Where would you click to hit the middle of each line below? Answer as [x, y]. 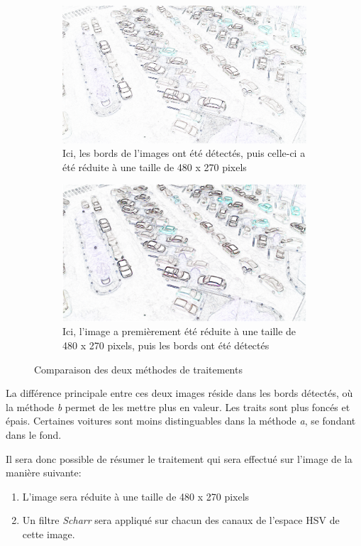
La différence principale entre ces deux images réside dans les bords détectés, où [179, 393]
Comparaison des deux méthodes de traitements [138, 369]
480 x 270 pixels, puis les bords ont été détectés [166, 345]
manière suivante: [44, 473]
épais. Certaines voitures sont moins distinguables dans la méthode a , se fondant [181, 421]
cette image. [49, 534]
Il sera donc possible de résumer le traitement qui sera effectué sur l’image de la [179, 458]
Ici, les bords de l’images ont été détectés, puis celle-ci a [184, 153]
